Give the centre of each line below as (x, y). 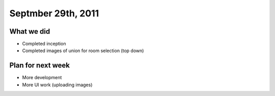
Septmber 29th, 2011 (54, 13)
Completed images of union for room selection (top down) (83, 51)
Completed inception (44, 44)
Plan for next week (39, 66)
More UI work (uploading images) (57, 85)
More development (42, 78)
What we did (30, 31)
